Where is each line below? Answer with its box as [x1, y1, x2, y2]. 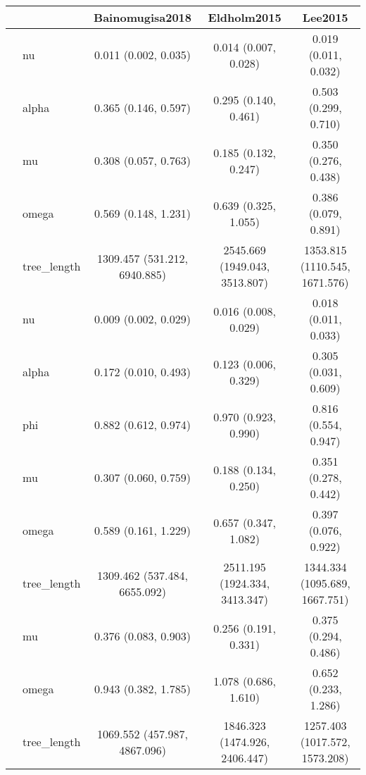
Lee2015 [302, 9, 348, 25]
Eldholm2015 [208, 9, 282, 25]
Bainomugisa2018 [94, 9, 191, 25]
